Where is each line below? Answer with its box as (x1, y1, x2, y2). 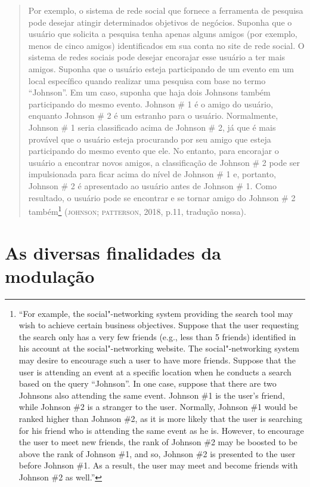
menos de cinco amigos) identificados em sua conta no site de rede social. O (28, 39, 305, 51)
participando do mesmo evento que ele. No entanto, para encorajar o (28, 144, 279, 157)
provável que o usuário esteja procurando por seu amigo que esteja (28, 132, 271, 145)
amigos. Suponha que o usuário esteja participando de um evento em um (28, 62, 294, 75)
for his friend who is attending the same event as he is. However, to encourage (18, 424, 304, 436)
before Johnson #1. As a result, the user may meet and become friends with (18, 459, 298, 471)
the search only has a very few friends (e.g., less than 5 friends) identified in (18, 330, 296, 343)
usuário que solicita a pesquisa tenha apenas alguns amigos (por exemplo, (28, 27, 297, 40)
